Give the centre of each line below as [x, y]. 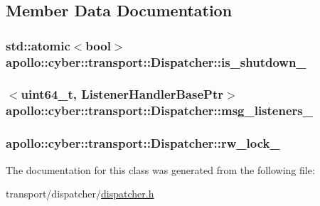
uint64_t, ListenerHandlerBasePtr [122, 94]
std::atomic [38, 45]
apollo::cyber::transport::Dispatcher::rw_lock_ [143, 143]
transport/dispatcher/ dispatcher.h [80, 194]
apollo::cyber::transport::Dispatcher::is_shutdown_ [156, 61]
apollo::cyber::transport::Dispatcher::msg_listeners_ [159, 110]
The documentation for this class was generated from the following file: [160, 169]
